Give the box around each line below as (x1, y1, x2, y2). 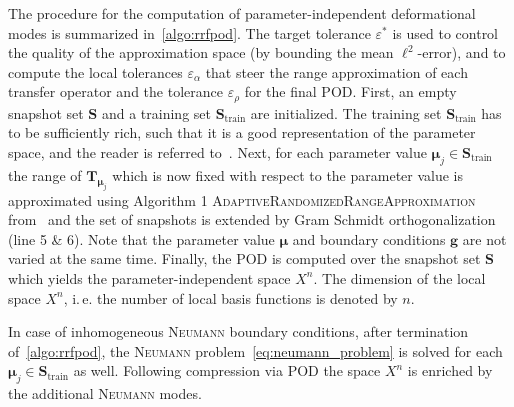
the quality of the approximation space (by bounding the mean (8, 42, 394, 63)
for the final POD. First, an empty (244, 81, 457, 102)
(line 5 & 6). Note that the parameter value (8, 228, 275, 249)
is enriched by (407, 360, 493, 381)
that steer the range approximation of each (205, 61, 468, 82)
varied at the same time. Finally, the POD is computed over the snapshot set (8, 248, 481, 269)
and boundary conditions (292, 228, 446, 249)
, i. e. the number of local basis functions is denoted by (63, 287, 398, 308)
